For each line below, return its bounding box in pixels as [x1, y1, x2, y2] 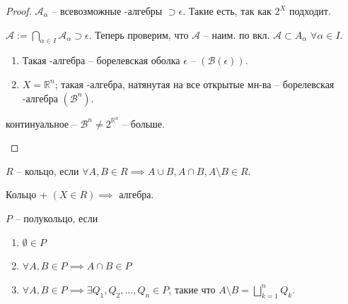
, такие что [168, 281, 216, 296]
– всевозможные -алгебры [52, 4, 163, 18]
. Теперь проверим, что [88, 27, 189, 42]
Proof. [6, 4, 32, 18]
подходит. [289, 4, 331, 18]
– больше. [122, 116, 165, 130]
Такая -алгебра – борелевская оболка [22, 53, 180, 68]
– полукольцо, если [15, 211, 98, 226]
